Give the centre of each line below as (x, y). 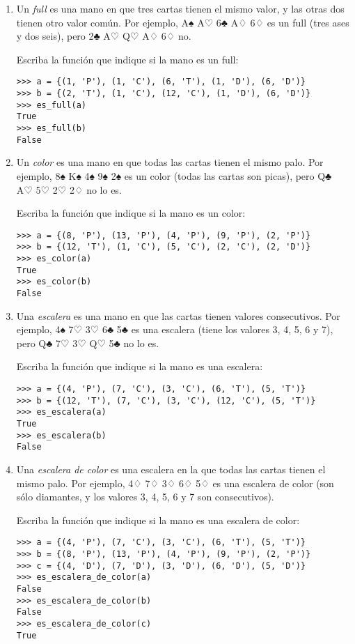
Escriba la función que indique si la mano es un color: (131, 213)
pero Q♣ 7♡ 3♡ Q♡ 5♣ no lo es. (88, 343)
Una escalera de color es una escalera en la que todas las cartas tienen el (171, 469)
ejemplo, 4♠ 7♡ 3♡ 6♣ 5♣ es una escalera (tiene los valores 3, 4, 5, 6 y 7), (175, 329)
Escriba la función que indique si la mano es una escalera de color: (158, 520)
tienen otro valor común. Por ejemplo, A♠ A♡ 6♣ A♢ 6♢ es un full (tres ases (183, 22)
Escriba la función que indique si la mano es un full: (127, 59)
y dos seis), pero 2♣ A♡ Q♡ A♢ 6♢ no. (104, 36)
